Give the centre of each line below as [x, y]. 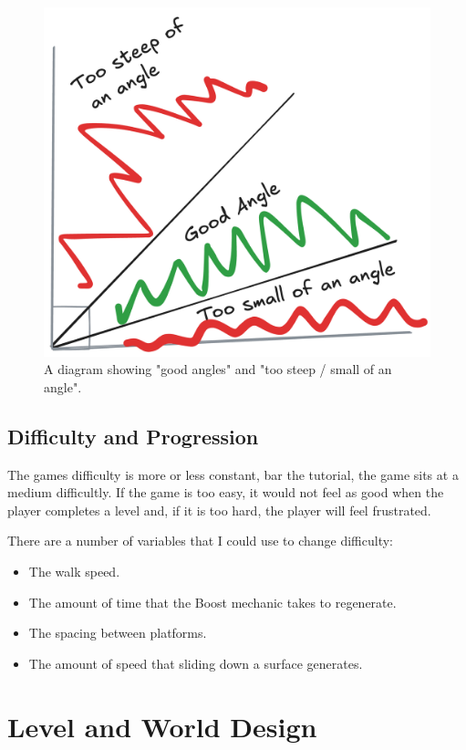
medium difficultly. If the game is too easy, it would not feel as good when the [226, 492]
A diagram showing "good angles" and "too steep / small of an [218, 369]
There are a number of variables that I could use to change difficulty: [201, 541]
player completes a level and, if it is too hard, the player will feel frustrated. [219, 510]
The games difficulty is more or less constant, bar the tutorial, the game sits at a [233, 474]
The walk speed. [74, 571]
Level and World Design [162, 726]
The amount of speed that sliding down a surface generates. [196, 663]
